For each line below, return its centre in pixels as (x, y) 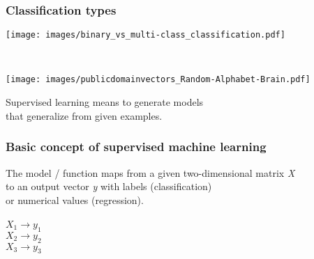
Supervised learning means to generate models (105, 102)
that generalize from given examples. (84, 115)
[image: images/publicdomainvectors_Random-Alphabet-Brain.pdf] (158, 80)
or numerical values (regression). (75, 199)
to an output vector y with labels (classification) (109, 186)
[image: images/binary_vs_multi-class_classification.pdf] (145, 35)
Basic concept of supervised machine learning (136, 147)
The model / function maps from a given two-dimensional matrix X (150, 172)
